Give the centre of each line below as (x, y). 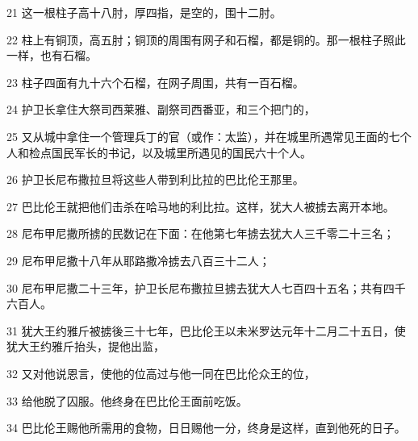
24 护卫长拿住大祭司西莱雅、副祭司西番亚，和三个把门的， (161, 109)
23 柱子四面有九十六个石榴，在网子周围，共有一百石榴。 (155, 82)
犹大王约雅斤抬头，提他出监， (86, 346)
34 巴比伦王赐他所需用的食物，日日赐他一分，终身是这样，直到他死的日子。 (206, 428)
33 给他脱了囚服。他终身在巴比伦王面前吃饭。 (127, 400)
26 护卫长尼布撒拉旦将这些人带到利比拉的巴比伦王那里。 (155, 179)
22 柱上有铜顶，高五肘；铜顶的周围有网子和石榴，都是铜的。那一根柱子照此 (206, 39)
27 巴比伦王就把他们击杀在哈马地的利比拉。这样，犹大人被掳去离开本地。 (201, 206)
